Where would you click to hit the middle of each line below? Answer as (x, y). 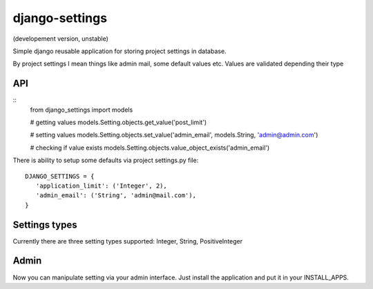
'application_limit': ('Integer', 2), (101, 186)
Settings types (45, 225)
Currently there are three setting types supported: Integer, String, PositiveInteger (128, 241)
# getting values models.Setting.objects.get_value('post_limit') (118, 122)
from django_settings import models (82, 110)
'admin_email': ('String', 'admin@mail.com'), (116, 196)
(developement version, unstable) (60, 39)
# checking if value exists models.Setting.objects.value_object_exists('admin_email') (150, 148)
